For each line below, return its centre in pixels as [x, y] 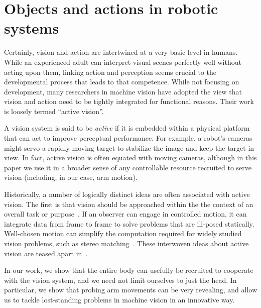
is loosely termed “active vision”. [54, 111]
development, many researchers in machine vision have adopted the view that [123, 91]
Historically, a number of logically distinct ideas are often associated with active [127, 194]
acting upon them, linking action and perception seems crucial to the [110, 72]
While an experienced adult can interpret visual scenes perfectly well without [123, 62]
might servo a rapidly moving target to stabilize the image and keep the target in [129, 147]
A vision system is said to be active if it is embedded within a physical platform [127, 128]
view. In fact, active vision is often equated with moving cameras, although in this [130, 158]
